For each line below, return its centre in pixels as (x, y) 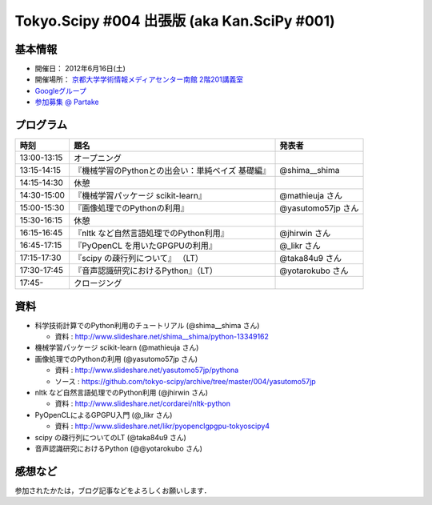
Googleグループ (61, 90)
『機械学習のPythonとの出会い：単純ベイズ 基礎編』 (172, 170)
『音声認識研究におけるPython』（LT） (145, 271)
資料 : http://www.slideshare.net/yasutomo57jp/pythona (147, 370)
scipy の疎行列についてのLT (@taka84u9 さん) (111, 437)
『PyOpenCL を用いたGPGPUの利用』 (145, 246)
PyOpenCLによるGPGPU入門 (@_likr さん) (104, 415)
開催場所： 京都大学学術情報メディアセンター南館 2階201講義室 (139, 79)
